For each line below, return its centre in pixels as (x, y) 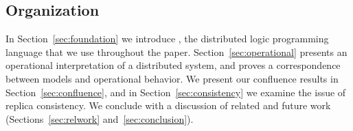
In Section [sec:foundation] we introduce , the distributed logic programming (167, 39)
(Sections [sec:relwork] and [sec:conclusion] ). (100, 118)
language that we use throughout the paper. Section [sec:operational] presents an (176, 52)
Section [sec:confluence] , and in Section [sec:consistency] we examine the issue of (176, 92)
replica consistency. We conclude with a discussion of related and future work (168, 105)
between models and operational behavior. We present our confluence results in (172, 78)
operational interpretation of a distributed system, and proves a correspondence (173, 65)
